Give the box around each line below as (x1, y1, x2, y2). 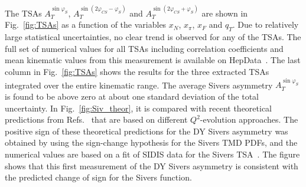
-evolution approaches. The (200, 113, 298, 126)
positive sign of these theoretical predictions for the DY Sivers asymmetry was (5, 124, 288, 137)
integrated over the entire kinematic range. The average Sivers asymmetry (5, 78, 273, 91)
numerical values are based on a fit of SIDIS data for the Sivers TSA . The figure (5, 147, 300, 160)
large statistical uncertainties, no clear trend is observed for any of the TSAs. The (5, 31, 301, 43)
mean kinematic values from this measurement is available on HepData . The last (5, 54, 301, 66)
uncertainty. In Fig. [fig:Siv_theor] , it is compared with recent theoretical (5, 101, 272, 114)
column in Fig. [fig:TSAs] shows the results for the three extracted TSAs (5, 65, 269, 77)
